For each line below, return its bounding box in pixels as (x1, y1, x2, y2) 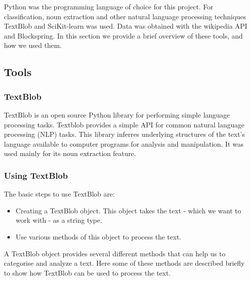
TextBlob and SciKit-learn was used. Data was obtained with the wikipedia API (4, 21, 248, 31)
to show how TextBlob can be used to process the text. (4, 267, 171, 278)
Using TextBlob (4, 169, 68, 181)
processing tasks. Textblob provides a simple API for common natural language (4, 119, 245, 129)
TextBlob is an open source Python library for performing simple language (4, 109, 230, 120)
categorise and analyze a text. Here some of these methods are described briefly (4, 258, 245, 268)
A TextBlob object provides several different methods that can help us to (4, 248, 226, 258)
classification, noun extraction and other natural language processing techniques (4, 11, 246, 21)
